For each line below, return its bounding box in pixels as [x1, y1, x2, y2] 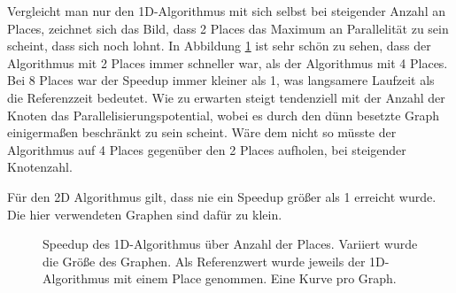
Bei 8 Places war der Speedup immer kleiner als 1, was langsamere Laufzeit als [7, 71, 435, 89]
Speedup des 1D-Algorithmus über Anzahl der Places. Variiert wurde [43, 235, 418, 253]
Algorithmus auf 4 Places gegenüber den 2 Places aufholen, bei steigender [7, 140, 406, 158]
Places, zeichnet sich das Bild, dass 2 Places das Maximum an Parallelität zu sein [7, 19, 449, 37]
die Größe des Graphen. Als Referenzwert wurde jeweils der [43, 251, 366, 270]
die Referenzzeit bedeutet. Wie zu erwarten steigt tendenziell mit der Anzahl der [7, 88, 445, 106]
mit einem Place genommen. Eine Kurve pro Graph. [113, 269, 397, 288]
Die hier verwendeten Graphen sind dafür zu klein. [7, 204, 282, 223]
